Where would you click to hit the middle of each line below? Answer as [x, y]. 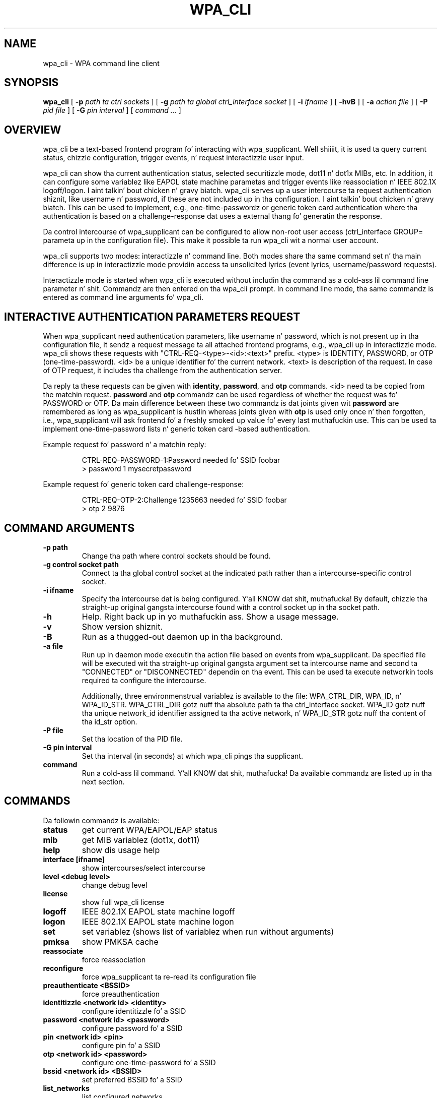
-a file [53, 646]
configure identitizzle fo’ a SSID [134, 1011]
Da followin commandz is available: [101, 820]
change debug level [115, 885]
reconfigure [63, 968]
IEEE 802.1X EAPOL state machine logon [158, 921]
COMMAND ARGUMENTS [69, 528]
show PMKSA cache [120, 941]
